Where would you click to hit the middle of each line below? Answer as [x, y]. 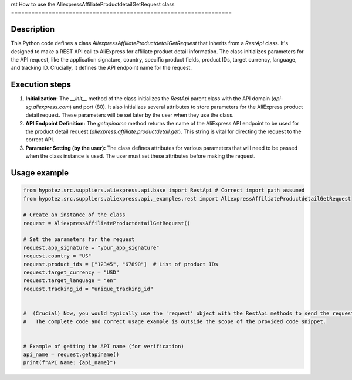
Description [33, 29]
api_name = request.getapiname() [71, 354]
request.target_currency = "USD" [71, 272]
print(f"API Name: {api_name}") [70, 363]
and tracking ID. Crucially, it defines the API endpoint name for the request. [101, 68]
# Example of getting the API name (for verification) [104, 346]
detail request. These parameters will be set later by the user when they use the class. [130, 115]
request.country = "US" [57, 256]
